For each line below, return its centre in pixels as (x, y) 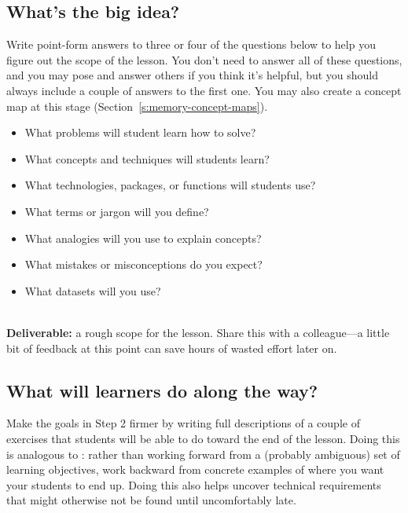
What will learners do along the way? (162, 390)
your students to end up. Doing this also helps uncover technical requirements (194, 484)
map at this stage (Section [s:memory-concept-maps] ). (137, 106)
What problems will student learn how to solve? (140, 132)
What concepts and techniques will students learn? (147, 158)
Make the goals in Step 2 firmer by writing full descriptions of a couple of (183, 423)
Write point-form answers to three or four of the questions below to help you (191, 44)
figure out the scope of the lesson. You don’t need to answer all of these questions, (204, 59)
